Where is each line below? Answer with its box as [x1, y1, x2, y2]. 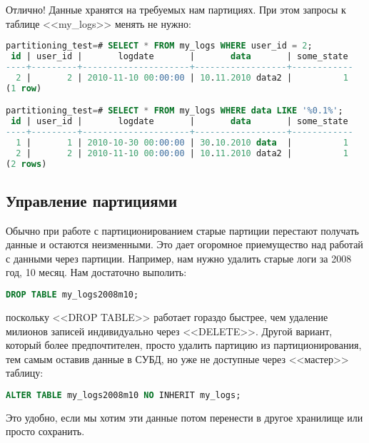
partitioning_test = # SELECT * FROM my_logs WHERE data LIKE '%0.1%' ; [6, 106, 343, 116]
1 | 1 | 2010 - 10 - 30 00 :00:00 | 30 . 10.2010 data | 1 [16, 137, 348, 148]
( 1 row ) [6, 83, 42, 93]
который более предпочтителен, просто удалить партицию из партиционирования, [6, 337, 362, 352]
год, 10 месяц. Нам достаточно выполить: [6, 265, 187, 280]
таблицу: [6, 365, 44, 380]
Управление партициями [6, 189, 178, 211]
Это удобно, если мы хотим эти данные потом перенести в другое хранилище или [6, 409, 363, 424]
